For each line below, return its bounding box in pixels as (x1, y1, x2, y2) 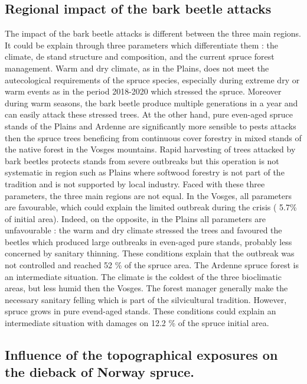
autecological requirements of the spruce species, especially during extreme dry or (5, 73, 300, 86)
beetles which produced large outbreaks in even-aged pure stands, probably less (5, 235, 292, 248)
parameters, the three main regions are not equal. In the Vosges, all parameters (5, 189, 292, 201)
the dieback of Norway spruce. (5, 363, 194, 381)
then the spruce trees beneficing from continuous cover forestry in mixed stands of (5, 131, 302, 144)
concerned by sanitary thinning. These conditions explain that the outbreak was (5, 247, 295, 259)
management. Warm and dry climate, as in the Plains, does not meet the (5, 61, 269, 74)
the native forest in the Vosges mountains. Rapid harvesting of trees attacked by (5, 143, 296, 155)
